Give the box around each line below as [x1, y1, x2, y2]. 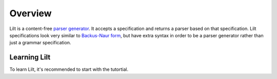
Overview [9, 8, 52, 19]
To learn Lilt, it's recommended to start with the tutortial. [9, 66, 128, 72]
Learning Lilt [9, 53, 51, 62]
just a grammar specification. [9, 40, 71, 46]
